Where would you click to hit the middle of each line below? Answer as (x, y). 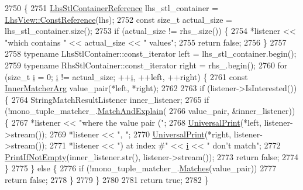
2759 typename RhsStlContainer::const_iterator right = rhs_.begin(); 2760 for (146, 65)
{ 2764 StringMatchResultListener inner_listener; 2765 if (107, 99)
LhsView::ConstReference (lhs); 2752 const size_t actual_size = (118, 19)
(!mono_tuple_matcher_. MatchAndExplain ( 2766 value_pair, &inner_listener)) (150, 111)
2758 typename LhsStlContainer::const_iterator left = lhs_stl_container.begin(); (151, 53)
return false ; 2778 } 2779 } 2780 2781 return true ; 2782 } (107, 179)
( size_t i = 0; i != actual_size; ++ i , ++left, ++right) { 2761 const (126, 76)
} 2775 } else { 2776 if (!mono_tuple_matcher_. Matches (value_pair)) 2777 (141, 168)
